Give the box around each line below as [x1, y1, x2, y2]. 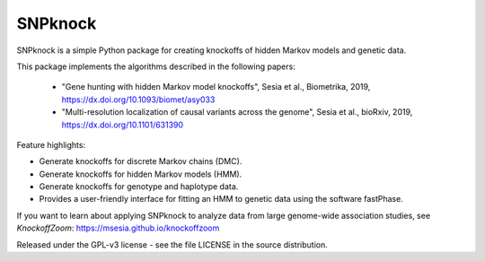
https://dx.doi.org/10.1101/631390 [61, 119, 184, 130]
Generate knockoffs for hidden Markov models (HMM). [39, 169, 242, 179]
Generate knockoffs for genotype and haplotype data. [39, 181, 239, 192]
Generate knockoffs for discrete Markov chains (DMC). [39, 156, 242, 167]
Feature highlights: [16, 139, 85, 150]
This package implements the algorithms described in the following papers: [16, 61, 295, 72]
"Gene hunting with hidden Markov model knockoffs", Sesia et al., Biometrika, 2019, [61, 82, 371, 92]
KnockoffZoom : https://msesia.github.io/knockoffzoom [16, 222, 220, 233]
